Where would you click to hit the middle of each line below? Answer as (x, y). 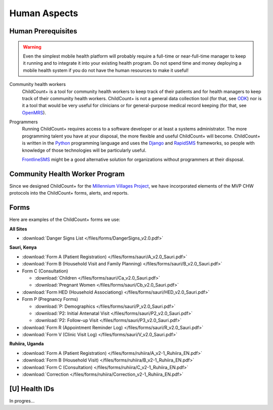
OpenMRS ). (34, 112)
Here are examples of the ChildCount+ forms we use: (65, 219)
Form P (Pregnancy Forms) (50, 299)
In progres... (22, 401)
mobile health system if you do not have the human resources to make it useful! (106, 70)
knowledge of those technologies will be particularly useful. (84, 150)
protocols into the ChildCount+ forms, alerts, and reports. (69, 193)
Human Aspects (44, 13)
